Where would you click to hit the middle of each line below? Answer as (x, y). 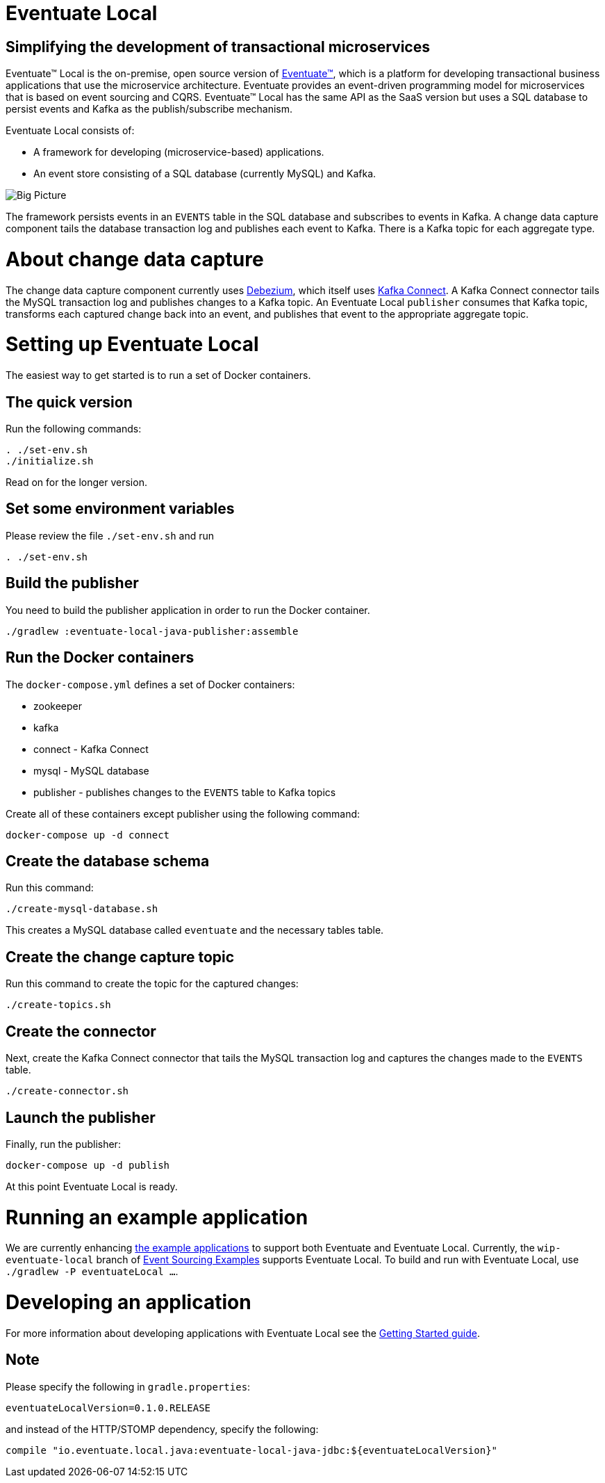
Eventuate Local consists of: (70, 131)
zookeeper (58, 706)
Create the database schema (108, 861)
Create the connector (81, 1031)
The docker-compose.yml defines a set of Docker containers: (150, 684)
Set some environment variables (120, 509)
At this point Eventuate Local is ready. (92, 1186)
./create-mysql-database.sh (82, 909)
